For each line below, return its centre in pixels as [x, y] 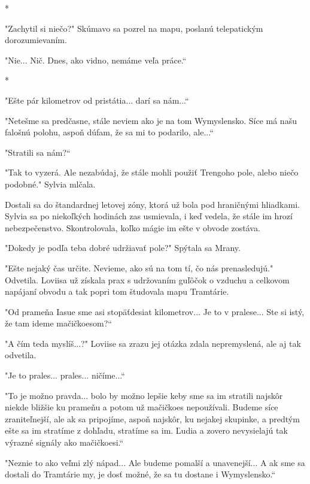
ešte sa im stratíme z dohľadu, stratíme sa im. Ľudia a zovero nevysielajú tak [146, 430]
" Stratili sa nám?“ [38, 152]
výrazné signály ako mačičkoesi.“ [64, 442]
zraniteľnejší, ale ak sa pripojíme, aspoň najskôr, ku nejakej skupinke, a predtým [152, 418]
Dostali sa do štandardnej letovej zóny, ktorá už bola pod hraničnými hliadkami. [152, 204]
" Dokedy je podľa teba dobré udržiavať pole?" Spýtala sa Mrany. [123, 248]
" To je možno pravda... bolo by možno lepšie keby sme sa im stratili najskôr [144, 395]
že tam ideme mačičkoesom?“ [58, 323]
